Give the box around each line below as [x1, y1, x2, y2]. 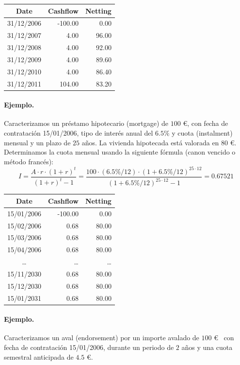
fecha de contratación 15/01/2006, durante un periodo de [4, 342, 174, 352]
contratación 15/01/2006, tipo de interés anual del [4, 128, 153, 138]
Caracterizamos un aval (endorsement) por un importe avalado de [4, 332, 199, 343]
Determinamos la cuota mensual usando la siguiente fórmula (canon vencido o [4, 147, 236, 157]
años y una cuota [181, 342, 233, 352]
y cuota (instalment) [172, 128, 233, 138]
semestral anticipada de [4, 351, 74, 362]
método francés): [4, 156, 54, 166]
